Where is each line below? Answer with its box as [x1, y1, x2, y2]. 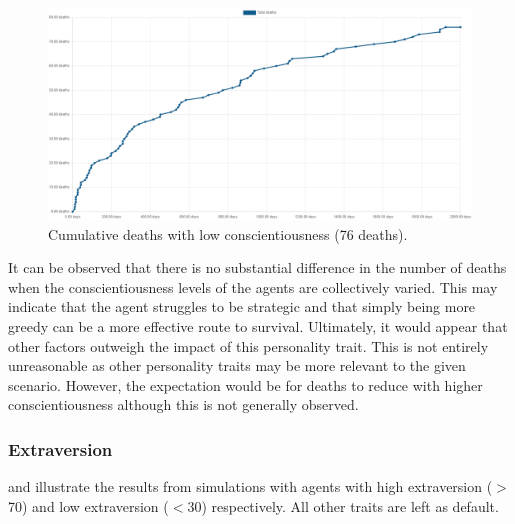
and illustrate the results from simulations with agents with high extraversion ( [8, 476, 493, 497]
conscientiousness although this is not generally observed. [8, 394, 359, 415]
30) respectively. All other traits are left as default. [187, 495, 499, 516]
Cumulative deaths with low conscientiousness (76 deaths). [48, 223, 408, 244]
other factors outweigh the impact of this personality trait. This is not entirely [8, 335, 489, 356]
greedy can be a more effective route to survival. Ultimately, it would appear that [8, 315, 508, 336]
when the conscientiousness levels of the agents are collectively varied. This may [8, 276, 498, 297]
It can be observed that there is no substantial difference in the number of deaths [8, 257, 507, 278]
